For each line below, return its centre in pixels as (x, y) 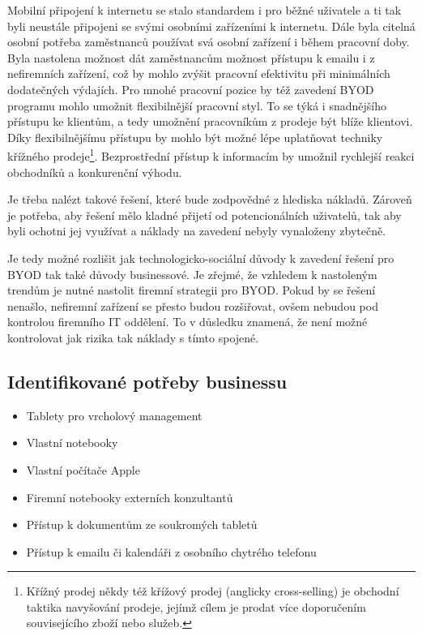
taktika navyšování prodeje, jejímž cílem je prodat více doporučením (196, 606)
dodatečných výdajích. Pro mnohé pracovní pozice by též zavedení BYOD (191, 89)
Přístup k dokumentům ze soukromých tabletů (142, 524)
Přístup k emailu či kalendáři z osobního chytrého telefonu (171, 551)
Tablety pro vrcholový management (114, 415)
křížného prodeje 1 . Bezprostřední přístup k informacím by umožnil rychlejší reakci (211, 155)
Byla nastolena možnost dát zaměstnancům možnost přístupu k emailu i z (191, 57)
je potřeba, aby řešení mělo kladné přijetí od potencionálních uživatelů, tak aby (205, 215)
